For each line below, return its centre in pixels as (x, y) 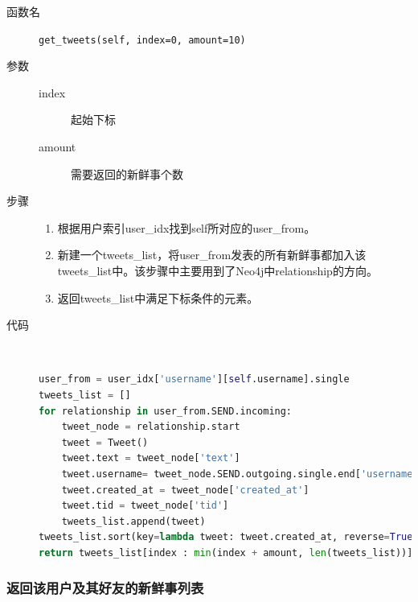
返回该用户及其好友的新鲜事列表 (105, 588)
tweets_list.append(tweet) (133, 521)
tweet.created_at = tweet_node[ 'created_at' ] (185, 490)
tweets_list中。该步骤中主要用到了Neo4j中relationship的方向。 (217, 270)
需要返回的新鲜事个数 (127, 173)
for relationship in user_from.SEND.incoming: (166, 411)
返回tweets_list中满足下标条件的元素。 (158, 297)
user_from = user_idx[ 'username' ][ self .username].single (194, 379)
